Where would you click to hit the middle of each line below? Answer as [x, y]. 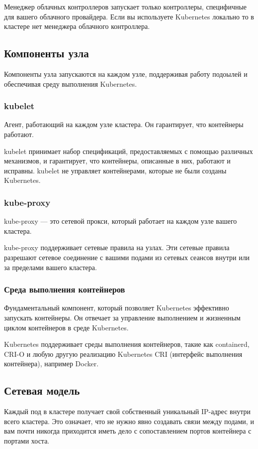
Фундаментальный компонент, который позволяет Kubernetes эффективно [117, 308]
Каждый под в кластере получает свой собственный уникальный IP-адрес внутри [127, 411]
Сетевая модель [42, 390]
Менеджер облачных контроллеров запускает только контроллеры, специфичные [126, 6]
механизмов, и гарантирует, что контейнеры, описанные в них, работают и [117, 161]
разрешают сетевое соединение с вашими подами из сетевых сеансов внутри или [127, 257]
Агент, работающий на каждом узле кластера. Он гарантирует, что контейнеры [124, 124]
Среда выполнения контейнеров [65, 289]
